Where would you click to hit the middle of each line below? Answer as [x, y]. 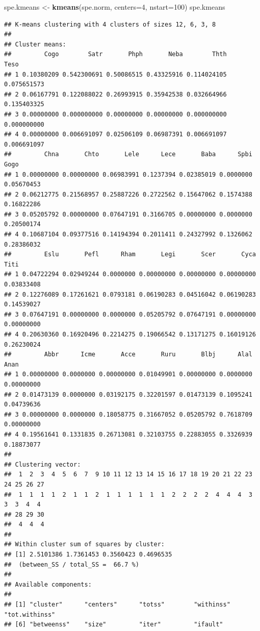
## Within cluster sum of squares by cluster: [84, 544]
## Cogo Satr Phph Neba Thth [115, 54]
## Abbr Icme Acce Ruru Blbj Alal [128, 355]
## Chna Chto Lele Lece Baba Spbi [128, 154]
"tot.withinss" [30, 614]
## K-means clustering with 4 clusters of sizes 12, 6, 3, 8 [110, 24]
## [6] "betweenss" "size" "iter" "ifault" [114, 625]
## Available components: [48, 584]
